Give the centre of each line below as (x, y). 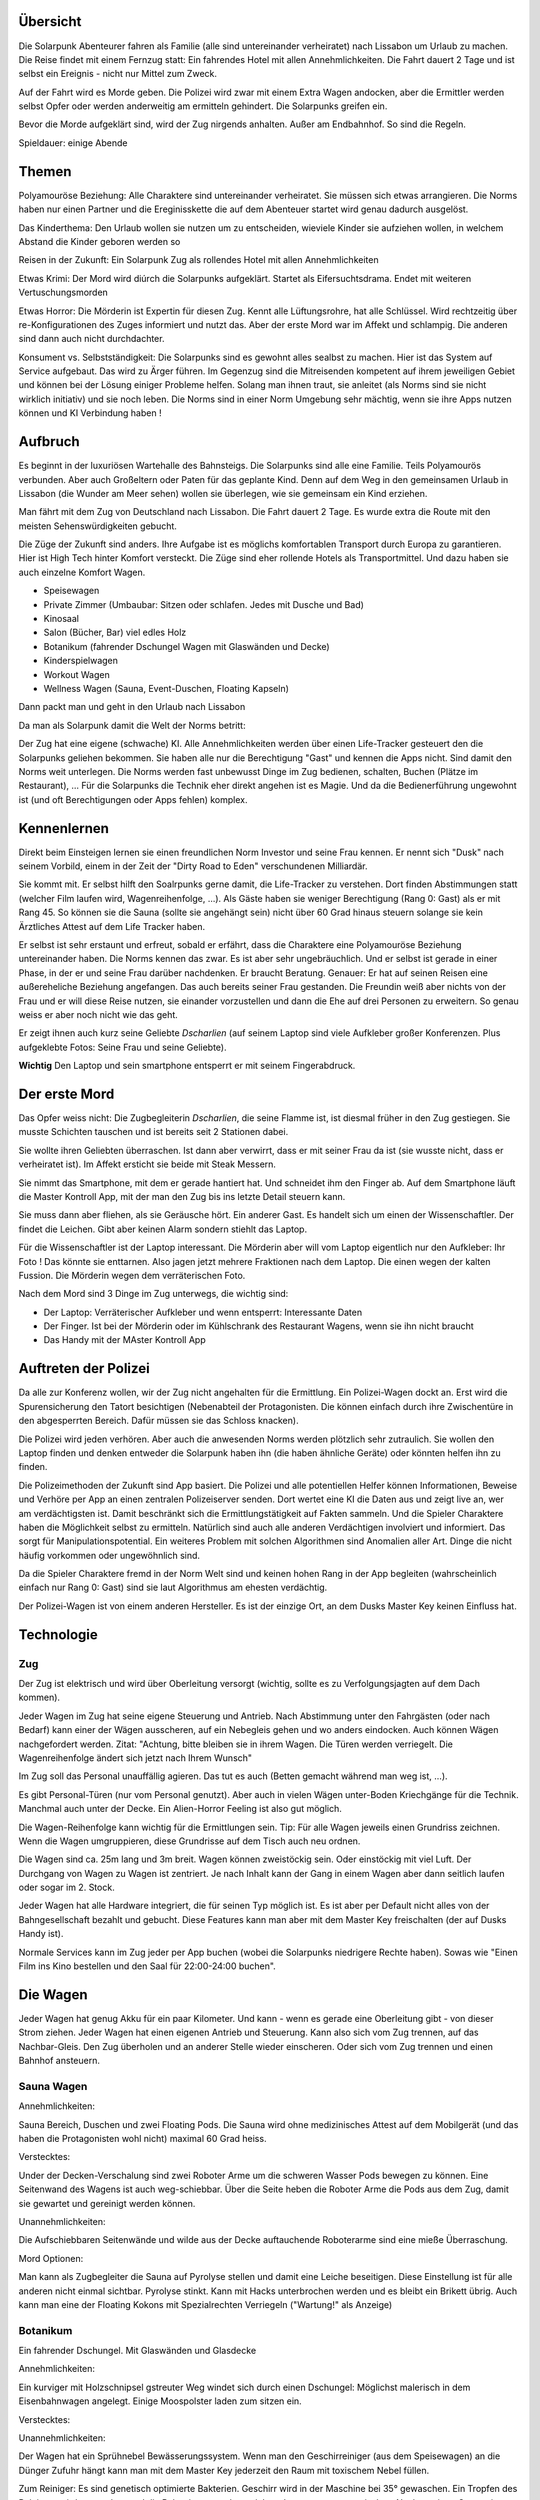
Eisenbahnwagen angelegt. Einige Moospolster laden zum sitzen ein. (160, 2401)
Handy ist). (41, 1934)
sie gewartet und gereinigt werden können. (107, 2203)
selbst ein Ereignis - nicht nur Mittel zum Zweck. (118, 74)
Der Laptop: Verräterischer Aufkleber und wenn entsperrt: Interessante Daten (203, 1312)
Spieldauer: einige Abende (73, 142)
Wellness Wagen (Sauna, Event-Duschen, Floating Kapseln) (166, 688)
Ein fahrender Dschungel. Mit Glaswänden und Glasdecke (137, 2351)
